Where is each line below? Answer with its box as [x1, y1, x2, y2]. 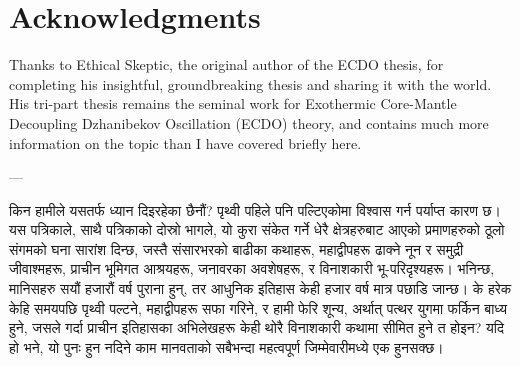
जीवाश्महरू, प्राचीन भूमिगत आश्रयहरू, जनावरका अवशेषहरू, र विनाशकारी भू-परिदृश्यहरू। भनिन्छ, [9, 258, 495, 279]
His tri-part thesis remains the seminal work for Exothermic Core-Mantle [9, 93, 457, 114]
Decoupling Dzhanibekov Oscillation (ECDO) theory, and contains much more [9, 112, 489, 133]
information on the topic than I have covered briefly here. [9, 132, 362, 153]
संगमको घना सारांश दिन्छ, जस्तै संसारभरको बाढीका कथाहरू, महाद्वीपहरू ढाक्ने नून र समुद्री [9, 238, 464, 259]
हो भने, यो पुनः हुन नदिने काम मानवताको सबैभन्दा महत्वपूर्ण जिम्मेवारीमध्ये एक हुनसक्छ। [9, 336, 444, 357]
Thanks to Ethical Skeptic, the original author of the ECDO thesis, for [9, 54, 444, 75]
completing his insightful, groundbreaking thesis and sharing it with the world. [9, 73, 492, 94]
